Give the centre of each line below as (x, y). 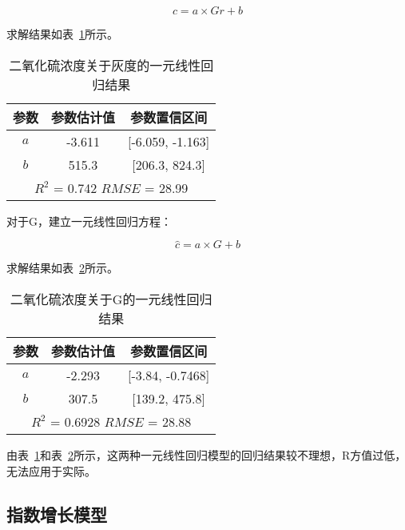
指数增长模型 (57, 514)
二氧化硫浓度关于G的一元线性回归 (111, 299)
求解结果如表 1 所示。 (62, 34)
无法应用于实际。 (51, 470)
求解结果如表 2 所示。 (62, 268)
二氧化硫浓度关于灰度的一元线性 (105, 65)
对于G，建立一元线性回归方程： (89, 221)
